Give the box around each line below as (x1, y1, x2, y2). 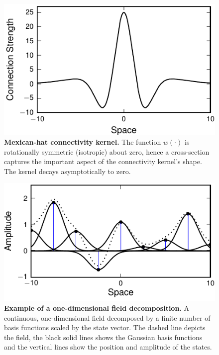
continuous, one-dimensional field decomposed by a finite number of (4, 312, 211, 323)
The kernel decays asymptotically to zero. (4, 166, 131, 176)
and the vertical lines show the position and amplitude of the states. (4, 342, 212, 352)
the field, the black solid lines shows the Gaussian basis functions (4, 332, 203, 342)
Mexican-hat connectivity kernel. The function (4, 136, 161, 147)
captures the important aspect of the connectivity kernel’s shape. (4, 156, 202, 167)
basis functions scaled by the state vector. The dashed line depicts (4, 322, 206, 333)
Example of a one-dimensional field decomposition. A (4, 302, 190, 313)
